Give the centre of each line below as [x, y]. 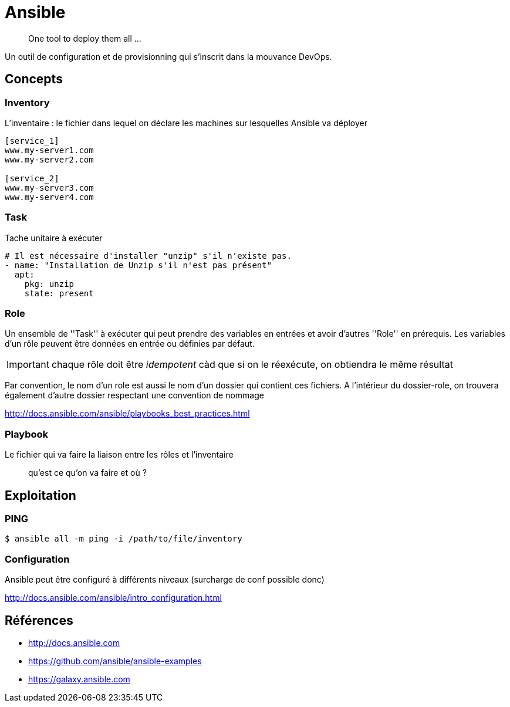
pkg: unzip [49, 284]
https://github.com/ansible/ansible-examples [115, 661]
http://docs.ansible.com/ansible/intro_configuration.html [113, 598]
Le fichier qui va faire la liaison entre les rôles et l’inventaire [119, 455]
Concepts [34, 79]
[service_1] [32, 141]
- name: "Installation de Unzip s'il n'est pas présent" [139, 265]
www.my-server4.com [49, 197]
